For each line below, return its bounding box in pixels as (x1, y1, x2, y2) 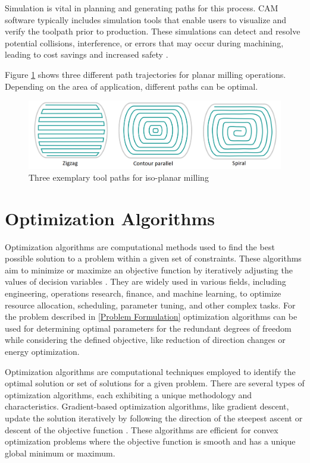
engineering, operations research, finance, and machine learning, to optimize (5, 287, 281, 300)
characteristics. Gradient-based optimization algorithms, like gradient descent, (5, 400, 289, 412)
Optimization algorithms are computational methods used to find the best (5, 240, 275, 253)
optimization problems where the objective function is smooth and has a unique (5, 435, 296, 448)
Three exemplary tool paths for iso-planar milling (29, 171, 209, 183)
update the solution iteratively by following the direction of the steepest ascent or (5, 412, 303, 424)
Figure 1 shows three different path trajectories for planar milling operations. (5, 68, 286, 80)
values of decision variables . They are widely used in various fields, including (5, 275, 286, 288)
